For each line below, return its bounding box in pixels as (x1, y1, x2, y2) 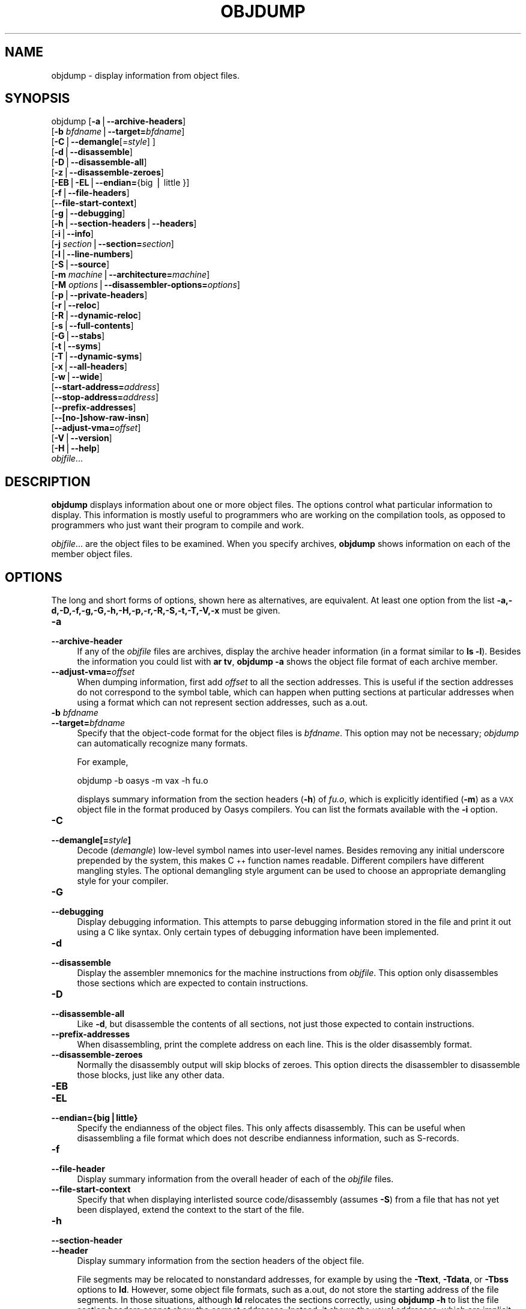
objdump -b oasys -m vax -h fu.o (77, 775, 208, 786)
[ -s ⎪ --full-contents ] (51, 320, 134, 331)
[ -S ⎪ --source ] (51, 259, 110, 270)
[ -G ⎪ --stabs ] (51, 331, 105, 341)
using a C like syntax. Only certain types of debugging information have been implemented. (77, 927, 439, 938)
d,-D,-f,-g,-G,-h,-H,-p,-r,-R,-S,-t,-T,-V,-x (51, 605, 220, 616)
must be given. (222, 605, 280, 616)
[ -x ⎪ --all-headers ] (51, 361, 127, 372)
